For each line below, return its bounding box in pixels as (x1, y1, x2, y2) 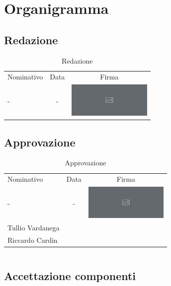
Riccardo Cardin (7, 234, 58, 245)
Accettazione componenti (4, 268, 136, 284)
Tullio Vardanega (7, 222, 60, 232)
